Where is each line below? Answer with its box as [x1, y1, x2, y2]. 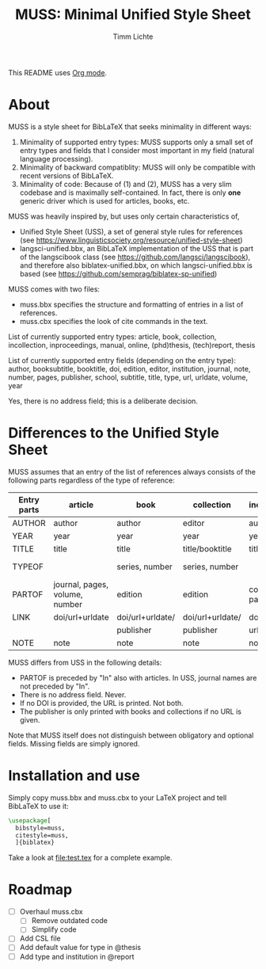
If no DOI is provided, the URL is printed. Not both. [19, 698, 184, 708]
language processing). [19, 154, 93, 163]
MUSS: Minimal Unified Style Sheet [15, 6, 251, 24]
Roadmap [8, 881, 73, 898]
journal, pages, [53, 578, 109, 589]
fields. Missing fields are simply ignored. [8, 738, 140, 748]
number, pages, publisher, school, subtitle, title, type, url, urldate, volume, [8, 372, 249, 382]
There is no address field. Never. [19, 689, 127, 699]
